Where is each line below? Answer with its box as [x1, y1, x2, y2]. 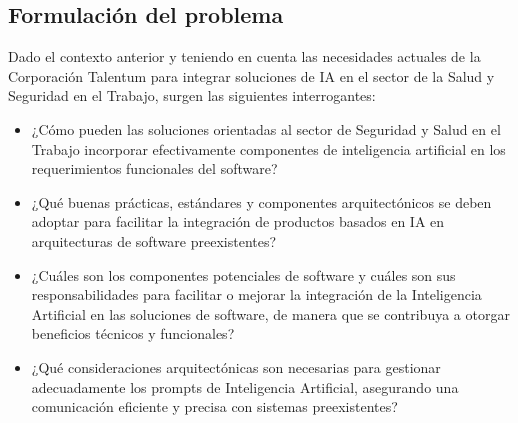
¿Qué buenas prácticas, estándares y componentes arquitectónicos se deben [31, 191, 492, 212]
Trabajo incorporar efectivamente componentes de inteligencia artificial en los [31, 138, 506, 159]
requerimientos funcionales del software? [31, 158, 278, 179]
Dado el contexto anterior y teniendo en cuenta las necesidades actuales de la [8, 46, 481, 67]
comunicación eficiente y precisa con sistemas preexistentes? [31, 396, 398, 417]
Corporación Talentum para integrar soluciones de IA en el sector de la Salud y [8, 65, 495, 86]
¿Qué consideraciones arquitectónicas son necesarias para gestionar [31, 356, 441, 377]
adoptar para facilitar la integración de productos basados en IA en [31, 211, 445, 232]
